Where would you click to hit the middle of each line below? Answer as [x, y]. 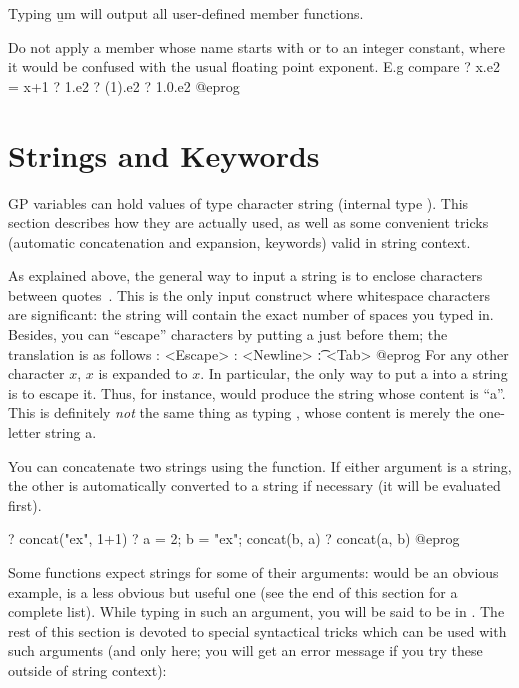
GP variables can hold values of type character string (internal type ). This [238, 202]
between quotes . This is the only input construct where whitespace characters [249, 294]
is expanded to [143, 373]
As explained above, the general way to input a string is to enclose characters [245, 275]
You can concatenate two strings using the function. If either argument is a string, [260, 465]
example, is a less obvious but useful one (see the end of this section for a [233, 591]
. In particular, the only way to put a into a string [354, 373]
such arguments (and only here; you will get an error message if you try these [245, 650]
